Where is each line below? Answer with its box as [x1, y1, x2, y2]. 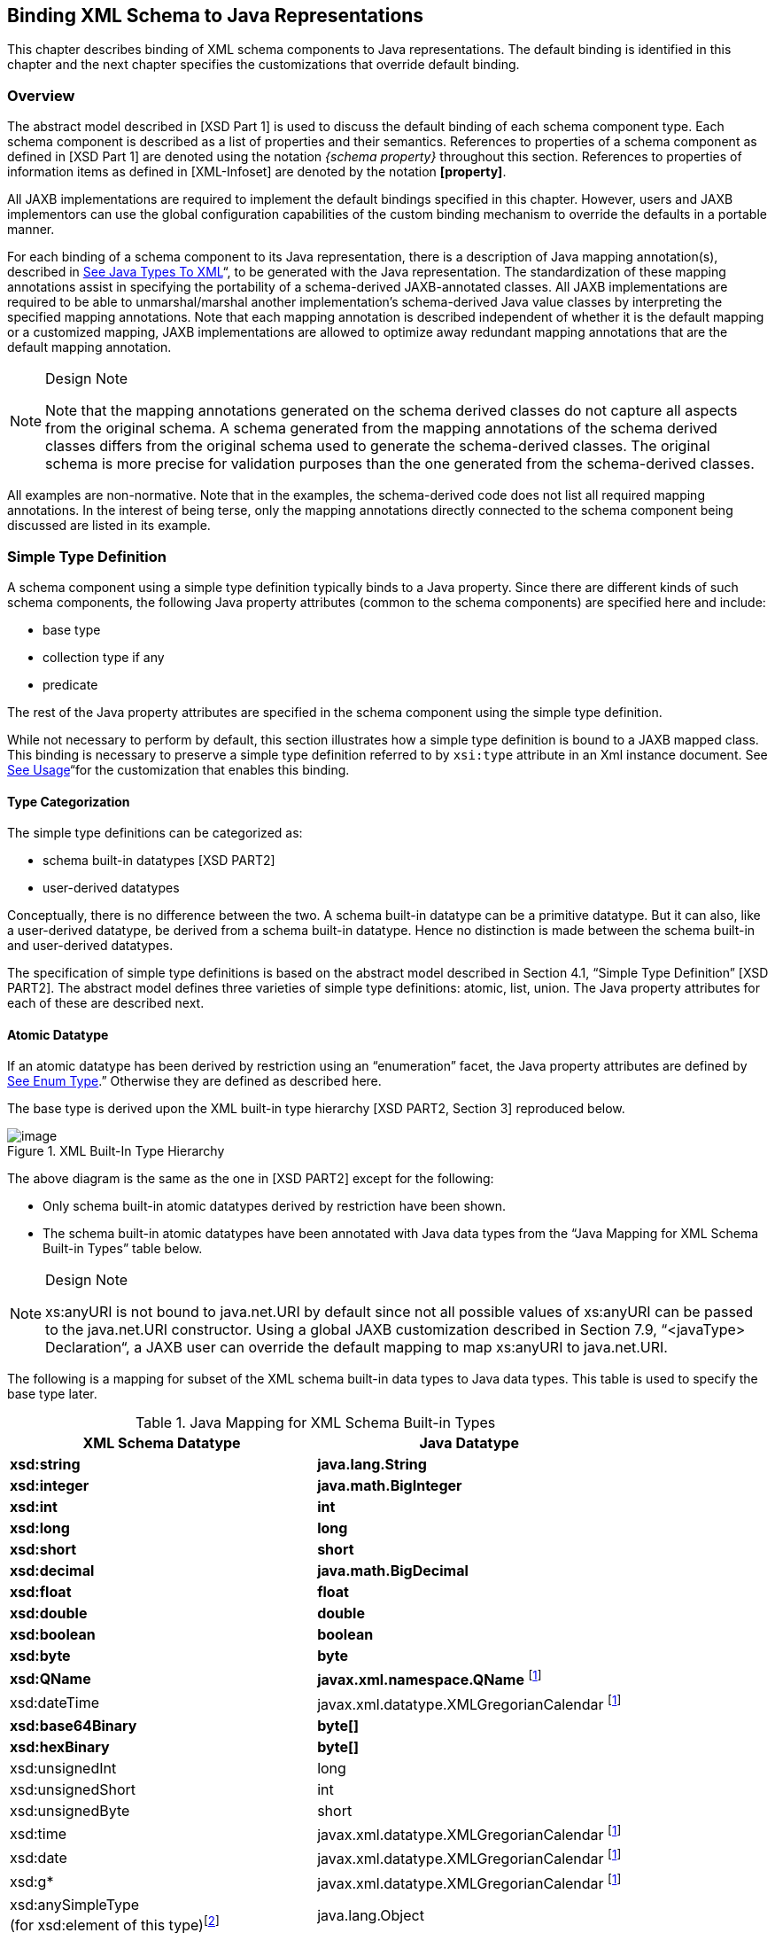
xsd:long [10, 1519, 70, 1538]
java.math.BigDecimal [317, 1562, 469, 1580]
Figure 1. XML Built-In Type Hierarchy [7, 1143, 225, 1159]
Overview [7, 86, 75, 105]
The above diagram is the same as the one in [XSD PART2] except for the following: [7, 1171, 494, 1187]
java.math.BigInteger [317, 1477, 462, 1495]
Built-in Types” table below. [43, 1241, 203, 1257]
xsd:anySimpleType [10, 1896, 140, 1914]
